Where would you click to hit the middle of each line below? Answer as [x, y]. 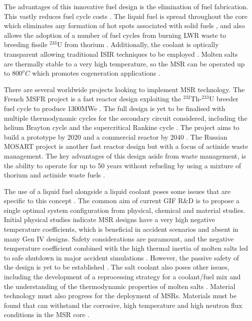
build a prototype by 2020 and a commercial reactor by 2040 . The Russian [116, 136]
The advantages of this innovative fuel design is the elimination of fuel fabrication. [126, 6]
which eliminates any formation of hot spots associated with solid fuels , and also [124, 25]
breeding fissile [26, 44]
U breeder [224, 99]
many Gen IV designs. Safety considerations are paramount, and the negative [119, 238]
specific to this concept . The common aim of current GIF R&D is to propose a [122, 201]
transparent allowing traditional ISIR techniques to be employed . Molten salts [121, 54]
